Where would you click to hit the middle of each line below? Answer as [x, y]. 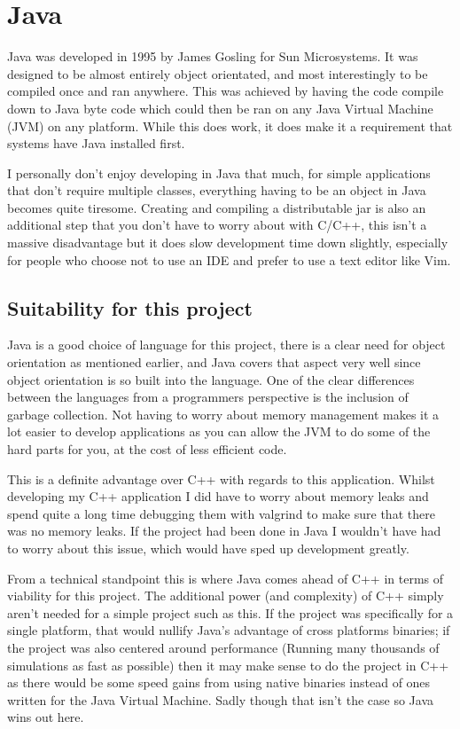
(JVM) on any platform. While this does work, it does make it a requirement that [230, 125]
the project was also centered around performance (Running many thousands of [223, 647]
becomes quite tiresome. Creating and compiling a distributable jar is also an [217, 207]
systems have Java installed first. [96, 143]
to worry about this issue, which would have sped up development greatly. [208, 548]
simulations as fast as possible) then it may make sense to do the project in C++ [228, 665]
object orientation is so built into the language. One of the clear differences [211, 379]
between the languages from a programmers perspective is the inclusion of [208, 397]
